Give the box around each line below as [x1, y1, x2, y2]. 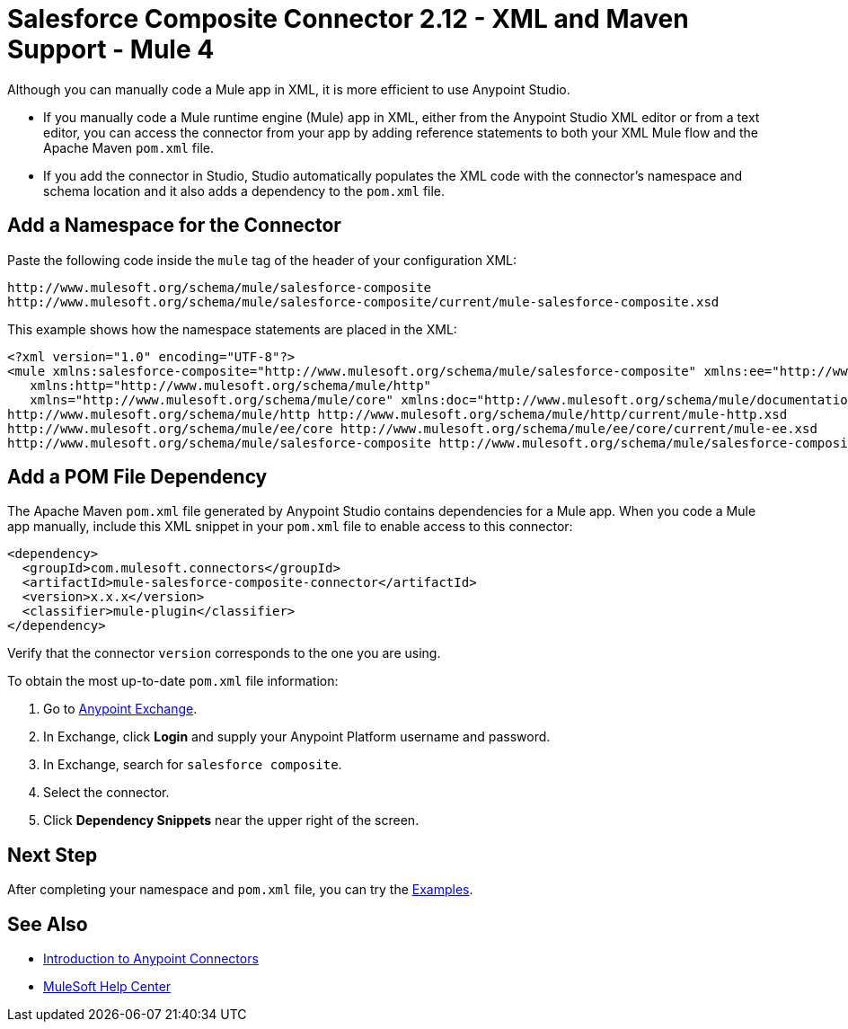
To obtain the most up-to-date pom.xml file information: [7, 673, 339, 689]
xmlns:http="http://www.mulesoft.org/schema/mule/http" [30, 377, 432, 393]
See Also [7, 912, 88, 936]
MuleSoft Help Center [43, 979, 172, 995]
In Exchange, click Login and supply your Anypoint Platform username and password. [43, 729, 551, 745]
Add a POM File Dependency [7, 466, 268, 489]
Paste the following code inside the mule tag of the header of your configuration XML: [7, 252, 517, 268]
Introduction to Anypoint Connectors [43, 951, 259, 967]
